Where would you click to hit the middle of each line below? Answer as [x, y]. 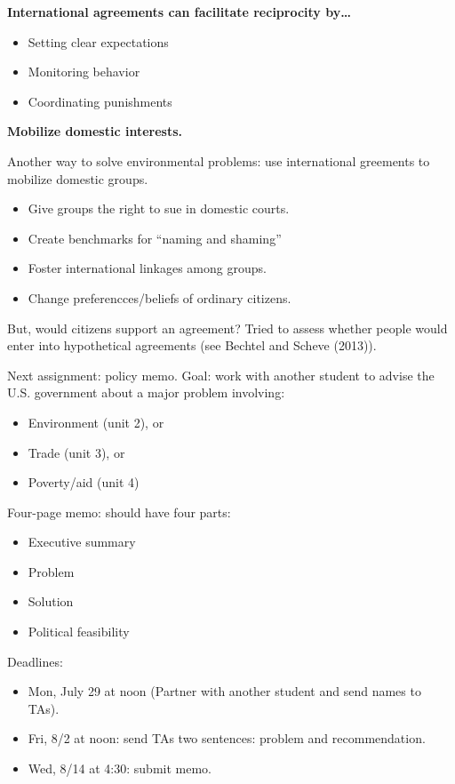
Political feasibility [79, 632]
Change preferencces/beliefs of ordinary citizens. [160, 297]
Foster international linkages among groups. [147, 268]
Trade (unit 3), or [76, 452]
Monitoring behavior [84, 72]
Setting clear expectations [98, 41]
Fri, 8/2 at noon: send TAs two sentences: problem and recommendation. [227, 738]
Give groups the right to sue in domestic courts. [159, 208]
